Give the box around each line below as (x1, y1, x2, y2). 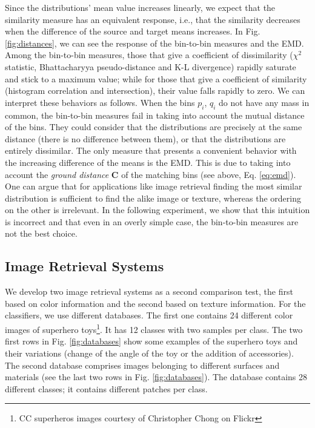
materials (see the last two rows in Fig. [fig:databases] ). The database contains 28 (5, 370, 308, 383)
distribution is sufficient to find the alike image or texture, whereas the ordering (5, 191, 301, 204)
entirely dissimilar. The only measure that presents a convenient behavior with (5, 144, 297, 157)
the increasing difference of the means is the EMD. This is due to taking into (5, 156, 291, 168)
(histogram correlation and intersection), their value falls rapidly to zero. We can (5, 84, 305, 97)
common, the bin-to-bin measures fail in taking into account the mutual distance (5, 108, 305, 121)
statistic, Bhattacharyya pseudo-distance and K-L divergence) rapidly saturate (5, 60, 296, 73)
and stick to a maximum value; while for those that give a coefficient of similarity (5, 72, 307, 85)
